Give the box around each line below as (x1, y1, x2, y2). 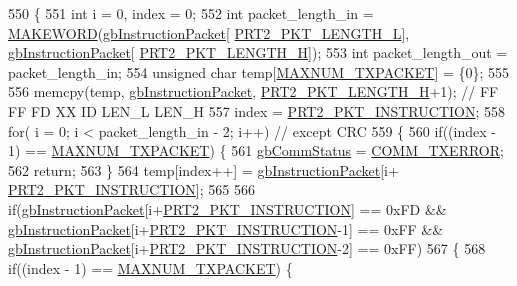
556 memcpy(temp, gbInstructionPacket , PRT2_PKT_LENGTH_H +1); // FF (8, 81, 499, 102)
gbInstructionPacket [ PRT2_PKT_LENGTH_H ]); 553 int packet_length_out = (8, 42, 508, 63)
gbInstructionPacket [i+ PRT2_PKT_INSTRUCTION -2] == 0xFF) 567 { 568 (8, 238, 486, 259)
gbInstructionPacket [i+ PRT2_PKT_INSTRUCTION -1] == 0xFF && (8, 218, 444, 239)
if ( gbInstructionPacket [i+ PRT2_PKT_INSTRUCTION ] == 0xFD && (8, 198, 447, 219)
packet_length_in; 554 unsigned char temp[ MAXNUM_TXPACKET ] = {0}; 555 (8, 61, 510, 82)
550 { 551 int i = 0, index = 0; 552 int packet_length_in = (8, 3, 374, 23)
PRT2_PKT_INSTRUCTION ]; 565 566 (8, 179, 255, 200)
